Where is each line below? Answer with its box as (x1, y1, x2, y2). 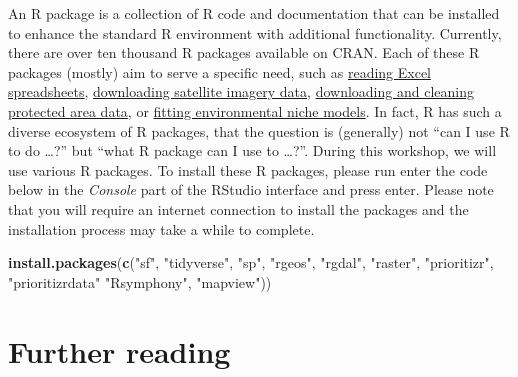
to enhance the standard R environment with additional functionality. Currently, (8, 22, 502, 43)
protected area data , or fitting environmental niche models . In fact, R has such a (8, 100, 502, 121)
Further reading (8, 330, 231, 371)
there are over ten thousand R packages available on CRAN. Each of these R (8, 42, 480, 63)
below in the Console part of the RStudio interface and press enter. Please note (8, 179, 494, 200)
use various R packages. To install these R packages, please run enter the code (8, 159, 488, 180)
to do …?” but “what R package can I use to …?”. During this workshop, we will (8, 140, 497, 161)
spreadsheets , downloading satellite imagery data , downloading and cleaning (8, 81, 474, 102)
